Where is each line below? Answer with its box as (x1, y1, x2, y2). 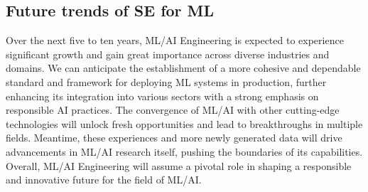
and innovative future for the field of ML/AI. (6, 172, 202, 187)
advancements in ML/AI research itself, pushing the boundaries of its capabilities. (6, 144, 363, 159)
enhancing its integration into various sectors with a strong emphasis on (6, 88, 319, 103)
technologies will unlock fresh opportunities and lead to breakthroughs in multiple (6, 116, 363, 131)
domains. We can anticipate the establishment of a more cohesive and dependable (6, 60, 361, 75)
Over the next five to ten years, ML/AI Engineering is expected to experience (6, 33, 344, 48)
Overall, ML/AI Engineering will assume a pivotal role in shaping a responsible (6, 158, 352, 173)
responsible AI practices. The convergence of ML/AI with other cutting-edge (6, 102, 340, 117)
